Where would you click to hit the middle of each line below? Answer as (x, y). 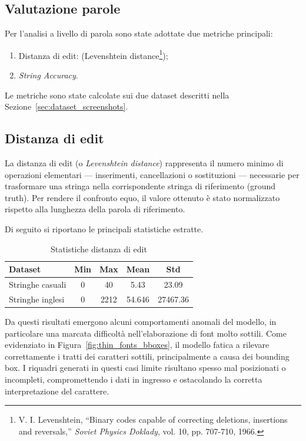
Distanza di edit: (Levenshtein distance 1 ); (93, 54)
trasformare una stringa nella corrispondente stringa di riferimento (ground (140, 186)
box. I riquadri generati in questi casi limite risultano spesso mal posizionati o (145, 368)
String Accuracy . (48, 75)
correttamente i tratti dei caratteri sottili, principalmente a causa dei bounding (147, 356)
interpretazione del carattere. (57, 391)
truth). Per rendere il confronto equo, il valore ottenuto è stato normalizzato (142, 197)
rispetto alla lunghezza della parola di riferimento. (95, 209)
